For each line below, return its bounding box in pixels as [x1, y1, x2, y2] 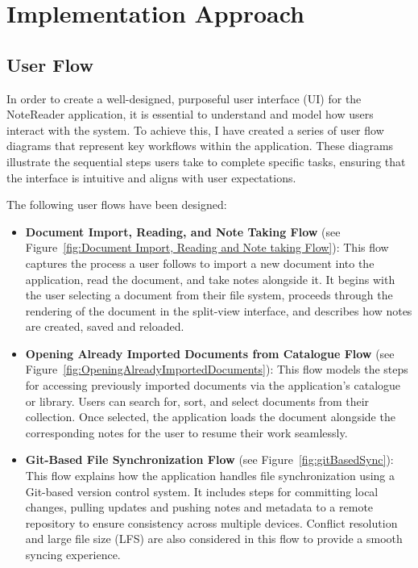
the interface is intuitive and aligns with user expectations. [6, 169, 296, 186]
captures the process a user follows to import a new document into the [25, 254, 375, 271]
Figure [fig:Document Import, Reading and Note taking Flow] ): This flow [25, 239, 389, 256]
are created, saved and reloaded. [25, 318, 184, 335]
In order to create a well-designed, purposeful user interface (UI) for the [6, 90, 362, 106]
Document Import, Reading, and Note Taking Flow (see [25, 223, 341, 240]
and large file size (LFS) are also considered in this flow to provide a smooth [25, 530, 403, 547]
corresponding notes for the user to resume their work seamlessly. [25, 424, 348, 441]
